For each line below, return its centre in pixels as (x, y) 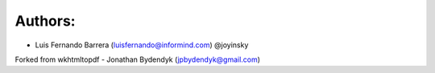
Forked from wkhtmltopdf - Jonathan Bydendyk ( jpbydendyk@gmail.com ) (138, 59)
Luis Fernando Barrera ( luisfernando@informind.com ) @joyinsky (142, 45)
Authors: (45, 21)
